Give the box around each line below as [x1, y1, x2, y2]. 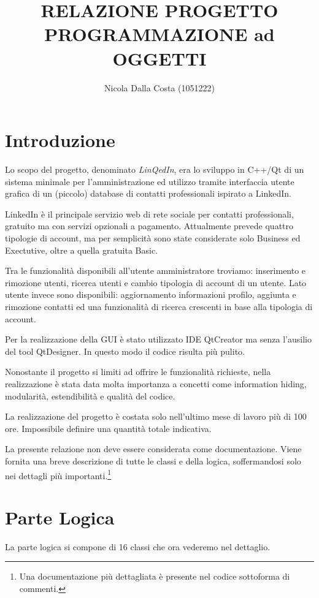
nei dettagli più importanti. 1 [5, 467, 112, 482]
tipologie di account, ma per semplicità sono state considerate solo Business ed [5, 232, 301, 244]
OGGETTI [112, 45, 207, 70]
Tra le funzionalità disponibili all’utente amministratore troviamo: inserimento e [5, 264, 306, 277]
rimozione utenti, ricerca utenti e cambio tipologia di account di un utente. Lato [5, 276, 307, 289]
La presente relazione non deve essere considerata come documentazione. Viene [5, 442, 302, 455]
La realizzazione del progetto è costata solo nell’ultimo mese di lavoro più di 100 [5, 410, 307, 423]
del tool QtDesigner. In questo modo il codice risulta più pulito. [5, 344, 245, 357]
